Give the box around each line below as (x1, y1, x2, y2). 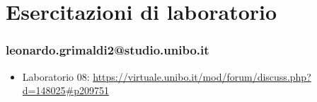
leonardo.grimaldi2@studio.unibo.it (6, 41, 209, 59)
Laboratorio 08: (22, 69, 90, 84)
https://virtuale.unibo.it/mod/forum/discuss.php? (93, 69, 311, 84)
